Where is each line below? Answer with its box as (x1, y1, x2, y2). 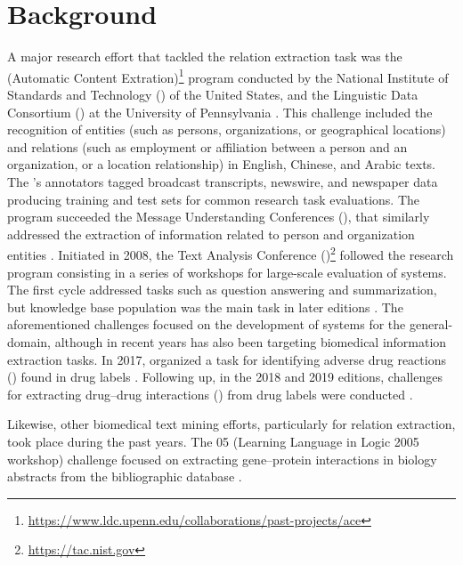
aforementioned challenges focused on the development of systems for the (7, 315, 406, 334)
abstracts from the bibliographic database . (7, 467, 242, 486)
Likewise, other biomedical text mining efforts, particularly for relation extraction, (7, 415, 456, 433)
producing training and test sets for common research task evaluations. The (7, 190, 420, 208)
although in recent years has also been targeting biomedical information (54, 332, 447, 351)
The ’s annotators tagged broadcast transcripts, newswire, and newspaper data (7, 172, 438, 190)
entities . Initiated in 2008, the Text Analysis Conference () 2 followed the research (7, 243, 454, 263)
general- (409, 315, 453, 334)
